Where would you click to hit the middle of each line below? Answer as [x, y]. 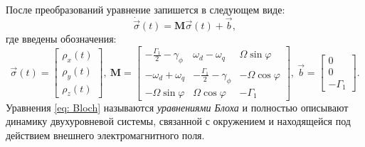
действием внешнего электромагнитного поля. [105, 135]
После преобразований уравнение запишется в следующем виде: [146, 9]
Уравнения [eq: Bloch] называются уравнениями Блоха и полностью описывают [177, 107]
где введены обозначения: [61, 39]
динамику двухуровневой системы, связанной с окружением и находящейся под [178, 121]
